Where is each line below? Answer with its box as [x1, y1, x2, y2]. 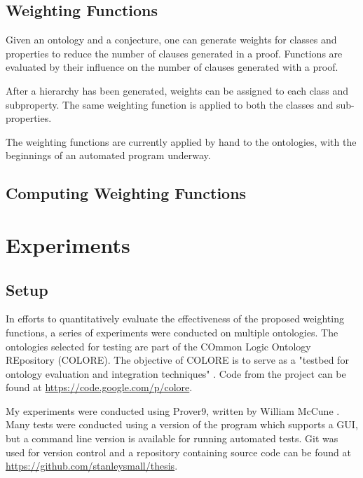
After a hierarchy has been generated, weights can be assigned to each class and [6, 83, 349, 97]
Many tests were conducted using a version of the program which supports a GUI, [6, 417, 358, 432]
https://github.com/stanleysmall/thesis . [6, 458, 178, 473]
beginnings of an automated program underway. [6, 148, 211, 163]
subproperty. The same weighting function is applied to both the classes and [6, 97, 334, 111]
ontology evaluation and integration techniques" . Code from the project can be [6, 366, 346, 381]
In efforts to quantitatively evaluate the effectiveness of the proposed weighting [6, 311, 344, 326]
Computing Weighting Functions [6, 182, 247, 204]
